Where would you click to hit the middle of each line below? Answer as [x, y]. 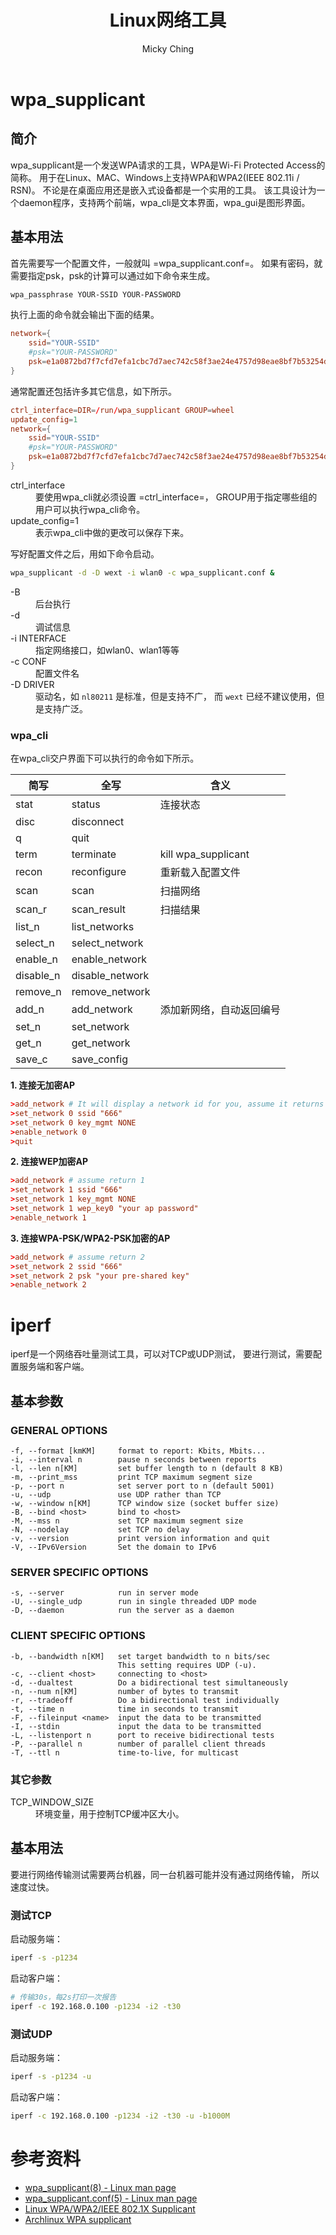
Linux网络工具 [168, 20]
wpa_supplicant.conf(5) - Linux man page [111, 2198]
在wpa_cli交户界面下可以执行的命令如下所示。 [105, 758]
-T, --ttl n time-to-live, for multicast [125, 1752]
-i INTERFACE [38, 638]
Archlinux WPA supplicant [78, 2219]
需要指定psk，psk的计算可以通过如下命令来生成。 [113, 275]
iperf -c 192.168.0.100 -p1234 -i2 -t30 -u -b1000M [120, 2116]
